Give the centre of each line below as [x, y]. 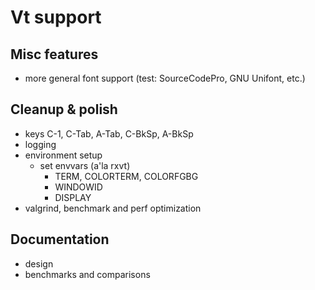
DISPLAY [73, 197]
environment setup [63, 155]
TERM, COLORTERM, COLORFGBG [126, 176]
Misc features [54, 54]
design [39, 263]
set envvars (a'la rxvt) [85, 165]
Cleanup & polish [64, 109]
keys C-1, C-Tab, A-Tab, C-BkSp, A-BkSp [109, 133]
